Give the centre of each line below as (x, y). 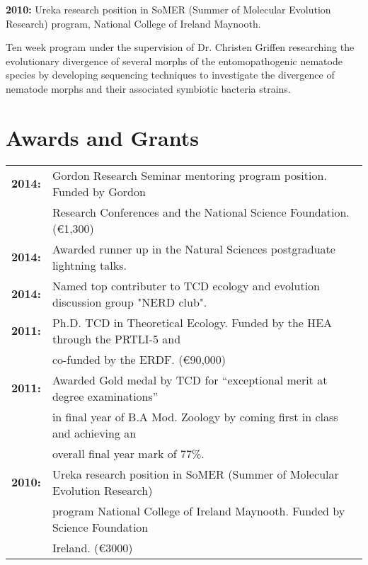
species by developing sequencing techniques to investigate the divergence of (170, 75)
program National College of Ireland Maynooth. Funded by (199, 510)
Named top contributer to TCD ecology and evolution (186, 285)
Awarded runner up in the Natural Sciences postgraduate (194, 249)
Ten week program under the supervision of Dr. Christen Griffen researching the (180, 47)
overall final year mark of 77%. (128, 453)
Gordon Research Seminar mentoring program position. (189, 175)
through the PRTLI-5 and (116, 338)
